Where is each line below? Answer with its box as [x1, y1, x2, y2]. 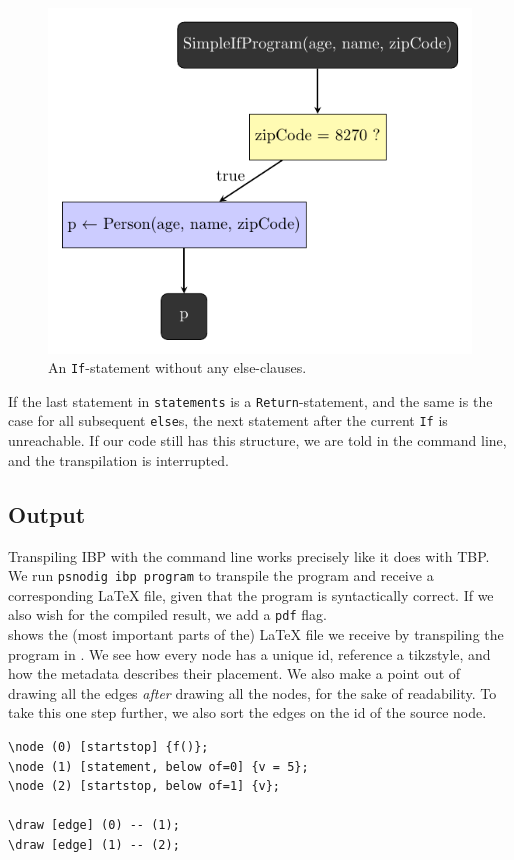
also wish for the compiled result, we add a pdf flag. [8, 604, 327, 625]
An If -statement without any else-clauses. [48, 357, 307, 378]
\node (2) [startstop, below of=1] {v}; [8, 779, 281, 794]
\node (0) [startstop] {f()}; [8, 739, 209, 754]
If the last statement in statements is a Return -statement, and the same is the [8, 390, 493, 411]
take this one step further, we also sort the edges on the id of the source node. [8, 702, 487, 723]
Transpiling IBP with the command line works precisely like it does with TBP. [8, 545, 490, 566]
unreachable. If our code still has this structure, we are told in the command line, [8, 430, 507, 451]
